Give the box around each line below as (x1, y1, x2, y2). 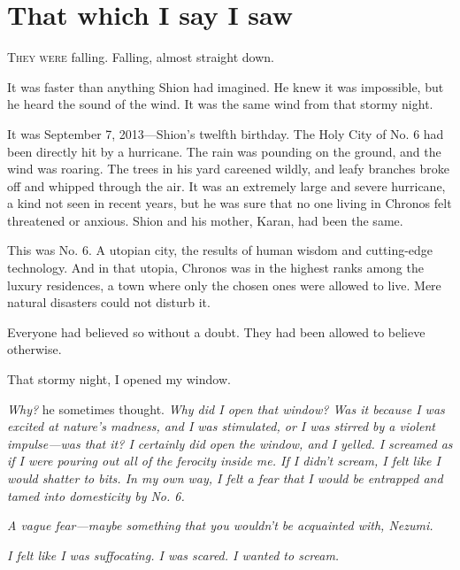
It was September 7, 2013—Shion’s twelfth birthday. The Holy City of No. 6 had (7, 124, 444, 142)
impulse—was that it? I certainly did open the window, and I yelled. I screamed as (7, 434, 453, 452)
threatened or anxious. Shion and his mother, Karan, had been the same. (7, 211, 403, 229)
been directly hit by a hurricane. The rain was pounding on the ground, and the (7, 142, 441, 160)
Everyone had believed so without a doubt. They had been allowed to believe (7, 322, 425, 341)
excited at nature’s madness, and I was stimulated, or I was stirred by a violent (7, 417, 435, 435)
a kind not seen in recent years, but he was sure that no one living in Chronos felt (7, 194, 452, 212)
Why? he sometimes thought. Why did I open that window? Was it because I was (7, 399, 445, 418)
